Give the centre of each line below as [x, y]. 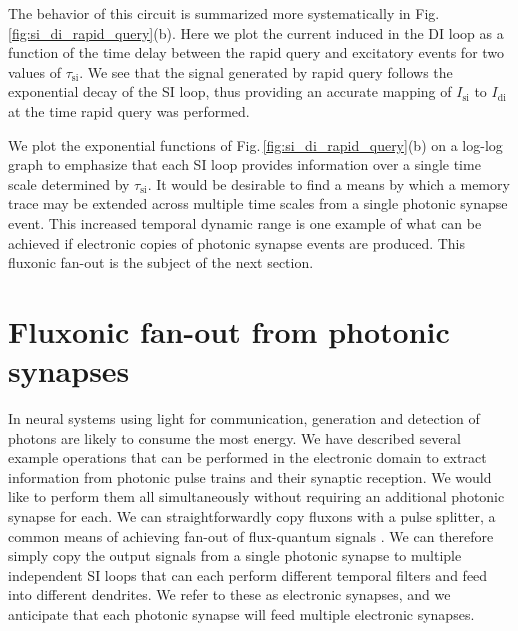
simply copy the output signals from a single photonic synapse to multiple [235, 555]
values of [34, 71]
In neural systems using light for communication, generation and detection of [244, 418]
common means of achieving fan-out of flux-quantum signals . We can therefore [251, 535]
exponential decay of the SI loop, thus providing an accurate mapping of [230, 91]
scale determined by [69, 183]
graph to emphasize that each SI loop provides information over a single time [244, 164]
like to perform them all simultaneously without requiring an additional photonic [256, 496]
